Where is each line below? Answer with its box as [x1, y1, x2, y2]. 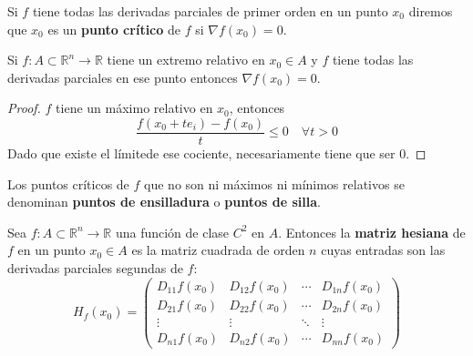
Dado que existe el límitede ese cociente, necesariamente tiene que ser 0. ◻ [7, 144, 427, 163]
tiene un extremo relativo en [107, 50, 265, 69]
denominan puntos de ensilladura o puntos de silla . [7, 192, 321, 211]
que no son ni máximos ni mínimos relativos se [144, 174, 405, 193]
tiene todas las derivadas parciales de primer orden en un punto [32, 2, 388, 20]
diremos [408, 2, 453, 20]
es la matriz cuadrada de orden [131, 240, 305, 259]
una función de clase [115, 222, 230, 241]
